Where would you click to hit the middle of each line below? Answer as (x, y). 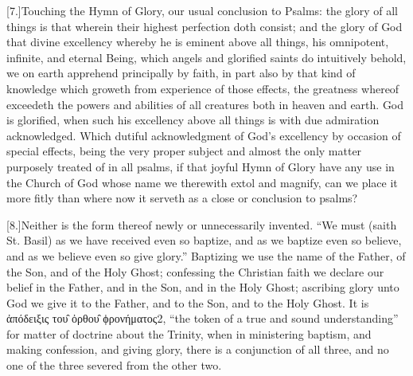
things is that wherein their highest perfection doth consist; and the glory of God (205, 26)
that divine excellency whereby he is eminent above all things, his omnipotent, (198, 42)
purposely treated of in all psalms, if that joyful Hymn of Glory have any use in (201, 166)
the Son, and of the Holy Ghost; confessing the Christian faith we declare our (195, 271)
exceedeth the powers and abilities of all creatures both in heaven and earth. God (205, 104)
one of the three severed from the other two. (114, 365)
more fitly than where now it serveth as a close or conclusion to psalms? (182, 198)
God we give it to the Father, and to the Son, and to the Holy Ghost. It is (188, 302)
